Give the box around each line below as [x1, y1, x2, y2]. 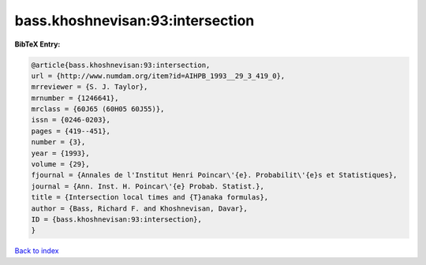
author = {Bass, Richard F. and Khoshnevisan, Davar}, [31, 203, 248, 213]
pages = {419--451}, [31, 126, 110, 136]
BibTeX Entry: [14, 39, 61, 49]
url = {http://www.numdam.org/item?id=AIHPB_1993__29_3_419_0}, [31, 71, 286, 80]
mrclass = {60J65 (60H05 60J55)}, [31, 105, 165, 114]
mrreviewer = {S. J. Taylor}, [31, 83, 148, 91]
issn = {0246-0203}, [31, 115, 110, 125]
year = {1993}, [31, 148, 90, 158]
